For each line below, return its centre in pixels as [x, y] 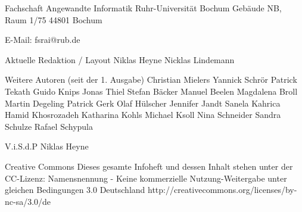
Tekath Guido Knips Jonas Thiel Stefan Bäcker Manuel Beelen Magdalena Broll [151, 91]
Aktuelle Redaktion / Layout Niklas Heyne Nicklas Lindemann [120, 59]
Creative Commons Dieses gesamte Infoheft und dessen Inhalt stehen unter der [149, 166]
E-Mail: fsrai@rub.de [43, 40]
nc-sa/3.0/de [28, 201]
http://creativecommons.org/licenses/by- [222, 190]
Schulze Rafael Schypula [49, 126]
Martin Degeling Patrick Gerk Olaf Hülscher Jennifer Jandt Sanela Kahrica [143, 103]
